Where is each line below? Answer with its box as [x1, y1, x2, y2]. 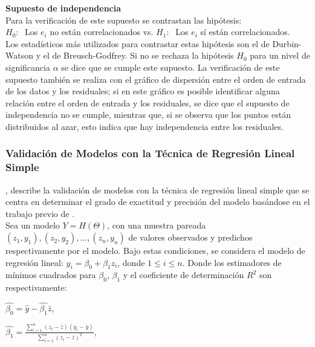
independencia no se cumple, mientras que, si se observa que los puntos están [5, 108, 291, 121]
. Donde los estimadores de [182, 256, 282, 268]
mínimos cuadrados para [5, 268, 96, 281]
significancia [5, 60, 50, 73]
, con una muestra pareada [107, 219, 206, 232]
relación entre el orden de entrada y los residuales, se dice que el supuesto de [5, 96, 290, 109]
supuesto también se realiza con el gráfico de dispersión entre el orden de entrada [5, 73, 306, 85]
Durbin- [272, 37, 302, 50]
